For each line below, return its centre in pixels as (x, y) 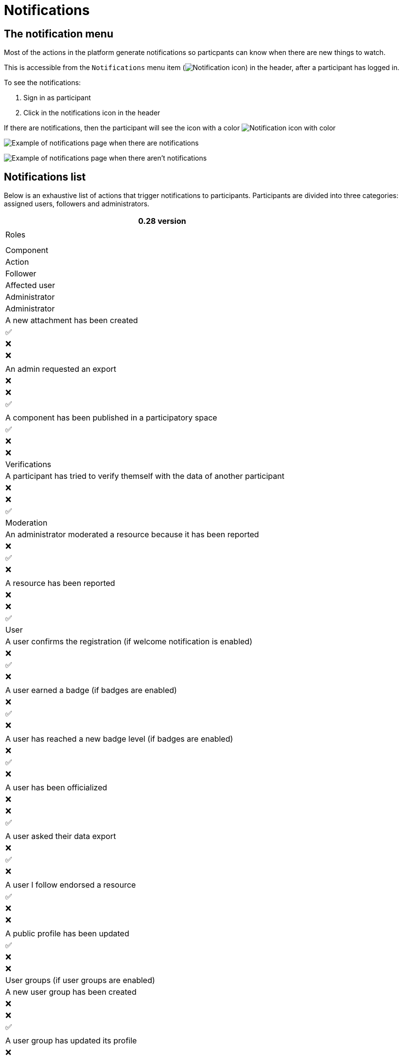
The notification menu (59, 34)
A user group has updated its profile (71, 1041)
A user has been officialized (56, 788)
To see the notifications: (43, 83)
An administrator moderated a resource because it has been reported (132, 535)
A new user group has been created (71, 992)
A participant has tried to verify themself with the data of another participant (145, 476)
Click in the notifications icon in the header (92, 113)
